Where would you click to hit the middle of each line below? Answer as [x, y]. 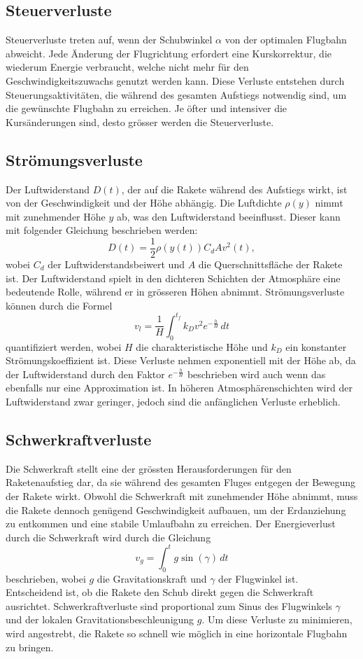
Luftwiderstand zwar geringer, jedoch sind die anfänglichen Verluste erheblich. [173, 402]
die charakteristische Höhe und [202, 346]
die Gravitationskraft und [152, 578]
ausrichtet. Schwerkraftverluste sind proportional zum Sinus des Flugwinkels [169, 605]
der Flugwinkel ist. [258, 578]
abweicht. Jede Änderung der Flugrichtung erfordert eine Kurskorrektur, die [169, 53]
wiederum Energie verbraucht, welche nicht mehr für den [127, 67]
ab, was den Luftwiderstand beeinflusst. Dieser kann [228, 216]
